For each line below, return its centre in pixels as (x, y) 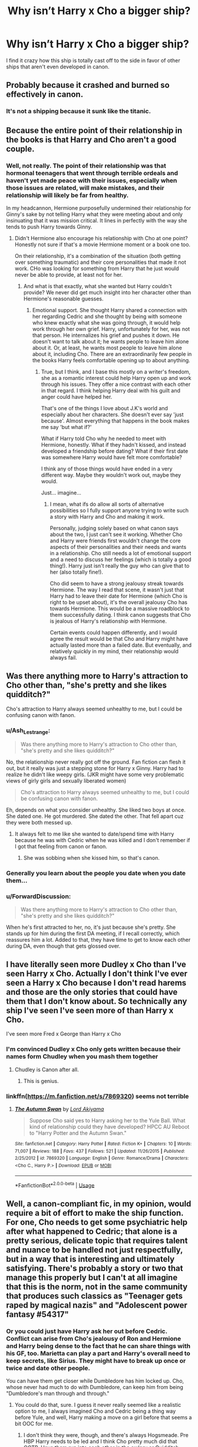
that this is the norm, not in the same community (97, 1287)
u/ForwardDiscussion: (39, 896)
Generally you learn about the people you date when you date (96, 873)
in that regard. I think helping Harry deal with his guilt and (111, 390)
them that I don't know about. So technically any (97, 1001)
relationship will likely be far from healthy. (67, 195)
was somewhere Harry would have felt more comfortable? (112, 457)
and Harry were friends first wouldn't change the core (115, 541)
